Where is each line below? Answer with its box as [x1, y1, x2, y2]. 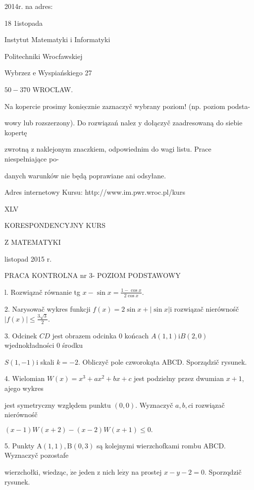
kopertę [4, 127, 27, 137]
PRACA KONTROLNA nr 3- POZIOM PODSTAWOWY [4, 270, 181, 280]
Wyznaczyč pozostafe [4, 450, 69, 460]
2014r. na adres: [4, 1, 53, 11]
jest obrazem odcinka [52, 330, 117, 340]
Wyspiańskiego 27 [38, 67, 92, 78]
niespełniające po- [4, 153, 59, 163]
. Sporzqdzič [204, 466, 242, 477]
